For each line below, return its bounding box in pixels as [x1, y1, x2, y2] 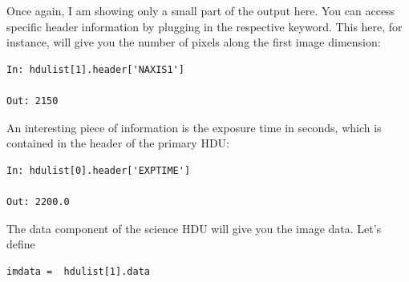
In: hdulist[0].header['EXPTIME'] [6, 164, 191, 176]
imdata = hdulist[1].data [6, 265, 150, 277]
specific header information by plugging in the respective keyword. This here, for [6, 18, 403, 34]
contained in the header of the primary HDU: [6, 135, 229, 151]
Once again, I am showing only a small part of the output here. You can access [6, 2, 395, 18]
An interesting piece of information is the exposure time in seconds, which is [6, 119, 382, 135]
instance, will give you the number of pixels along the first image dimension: [6, 34, 381, 50]
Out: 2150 [6, 95, 59, 107]
